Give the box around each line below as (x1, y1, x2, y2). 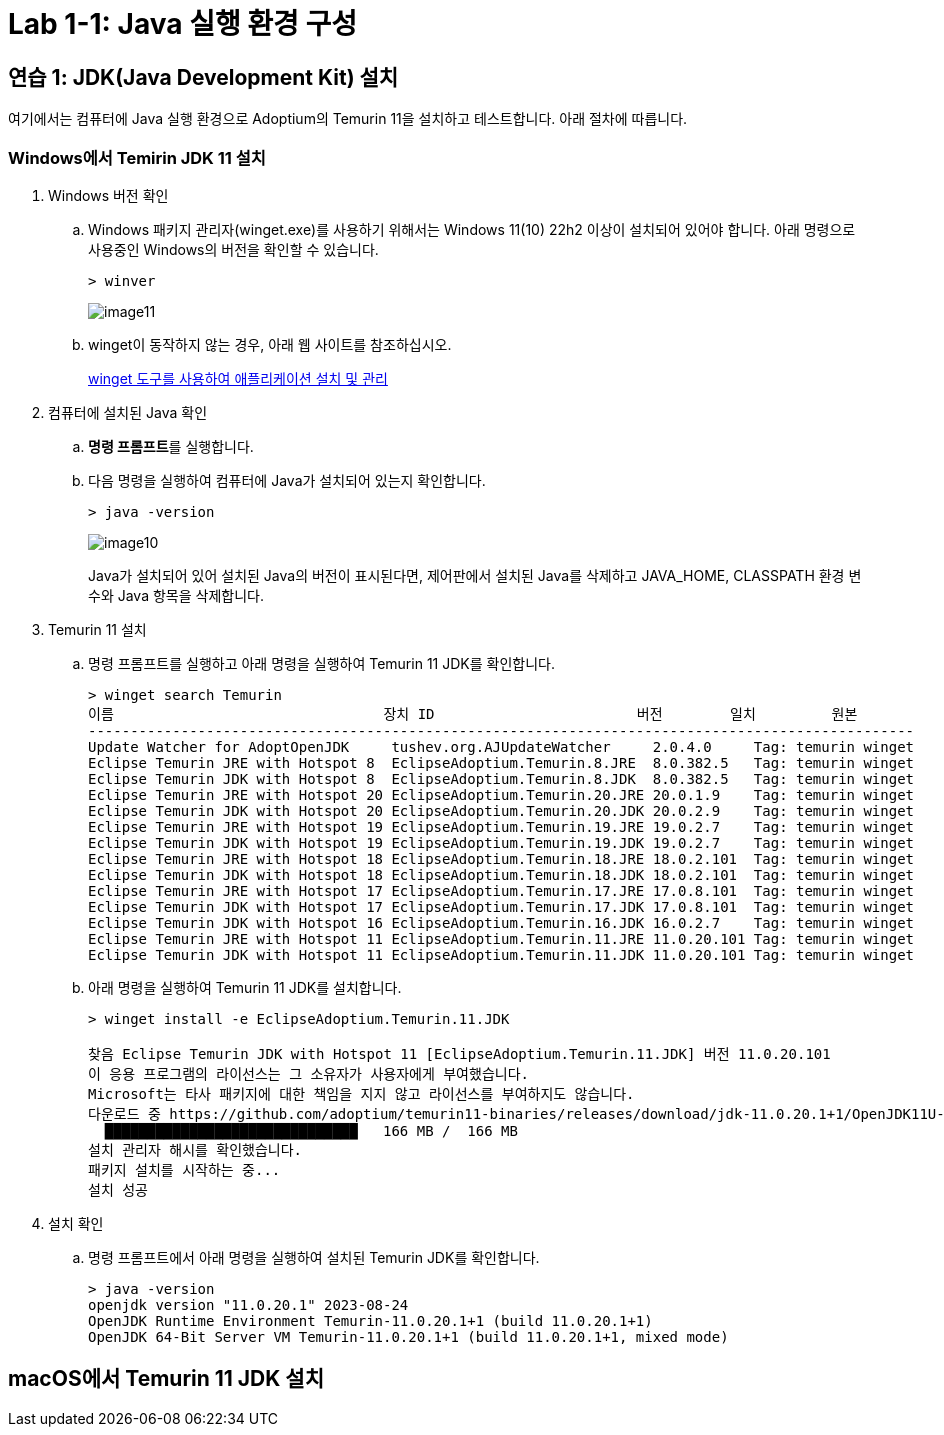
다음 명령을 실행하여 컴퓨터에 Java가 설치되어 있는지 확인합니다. (88, 471, 486, 489)
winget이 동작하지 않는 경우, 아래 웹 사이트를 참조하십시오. (88, 335, 452, 353)
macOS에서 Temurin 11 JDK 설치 (8, 1366, 325, 1392)
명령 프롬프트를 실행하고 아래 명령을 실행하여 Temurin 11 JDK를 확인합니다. (88, 654, 555, 672)
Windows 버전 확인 (48, 186, 169, 204)
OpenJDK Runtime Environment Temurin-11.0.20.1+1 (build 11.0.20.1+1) (88, 1312, 653, 1329)
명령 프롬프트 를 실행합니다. (88, 437, 254, 455)
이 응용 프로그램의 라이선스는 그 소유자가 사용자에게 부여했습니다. (88, 1065, 529, 1082)
